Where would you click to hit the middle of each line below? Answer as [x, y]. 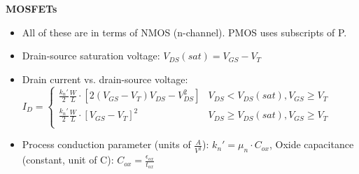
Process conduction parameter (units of [106, 144]
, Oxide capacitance [311, 144]
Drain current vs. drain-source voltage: [105, 79]
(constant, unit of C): [68, 160]
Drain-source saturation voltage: [91, 56]
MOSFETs [31, 8]
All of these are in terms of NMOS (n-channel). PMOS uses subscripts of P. [184, 32]
